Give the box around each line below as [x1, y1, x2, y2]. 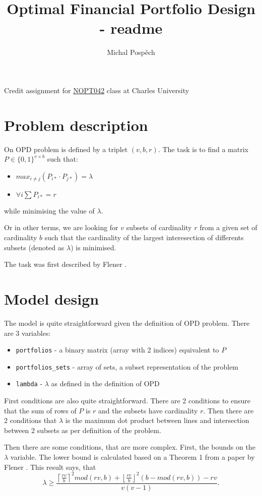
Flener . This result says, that [4, 461, 96, 472]
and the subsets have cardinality [98, 405, 198, 415]
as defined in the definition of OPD [51, 378, 160, 389]
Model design [4, 288, 99, 309]
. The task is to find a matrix [158, 144, 248, 154]
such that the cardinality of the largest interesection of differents [44, 232, 244, 242]
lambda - [16, 378, 43, 389]
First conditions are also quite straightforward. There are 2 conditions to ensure [4, 395, 251, 406]
